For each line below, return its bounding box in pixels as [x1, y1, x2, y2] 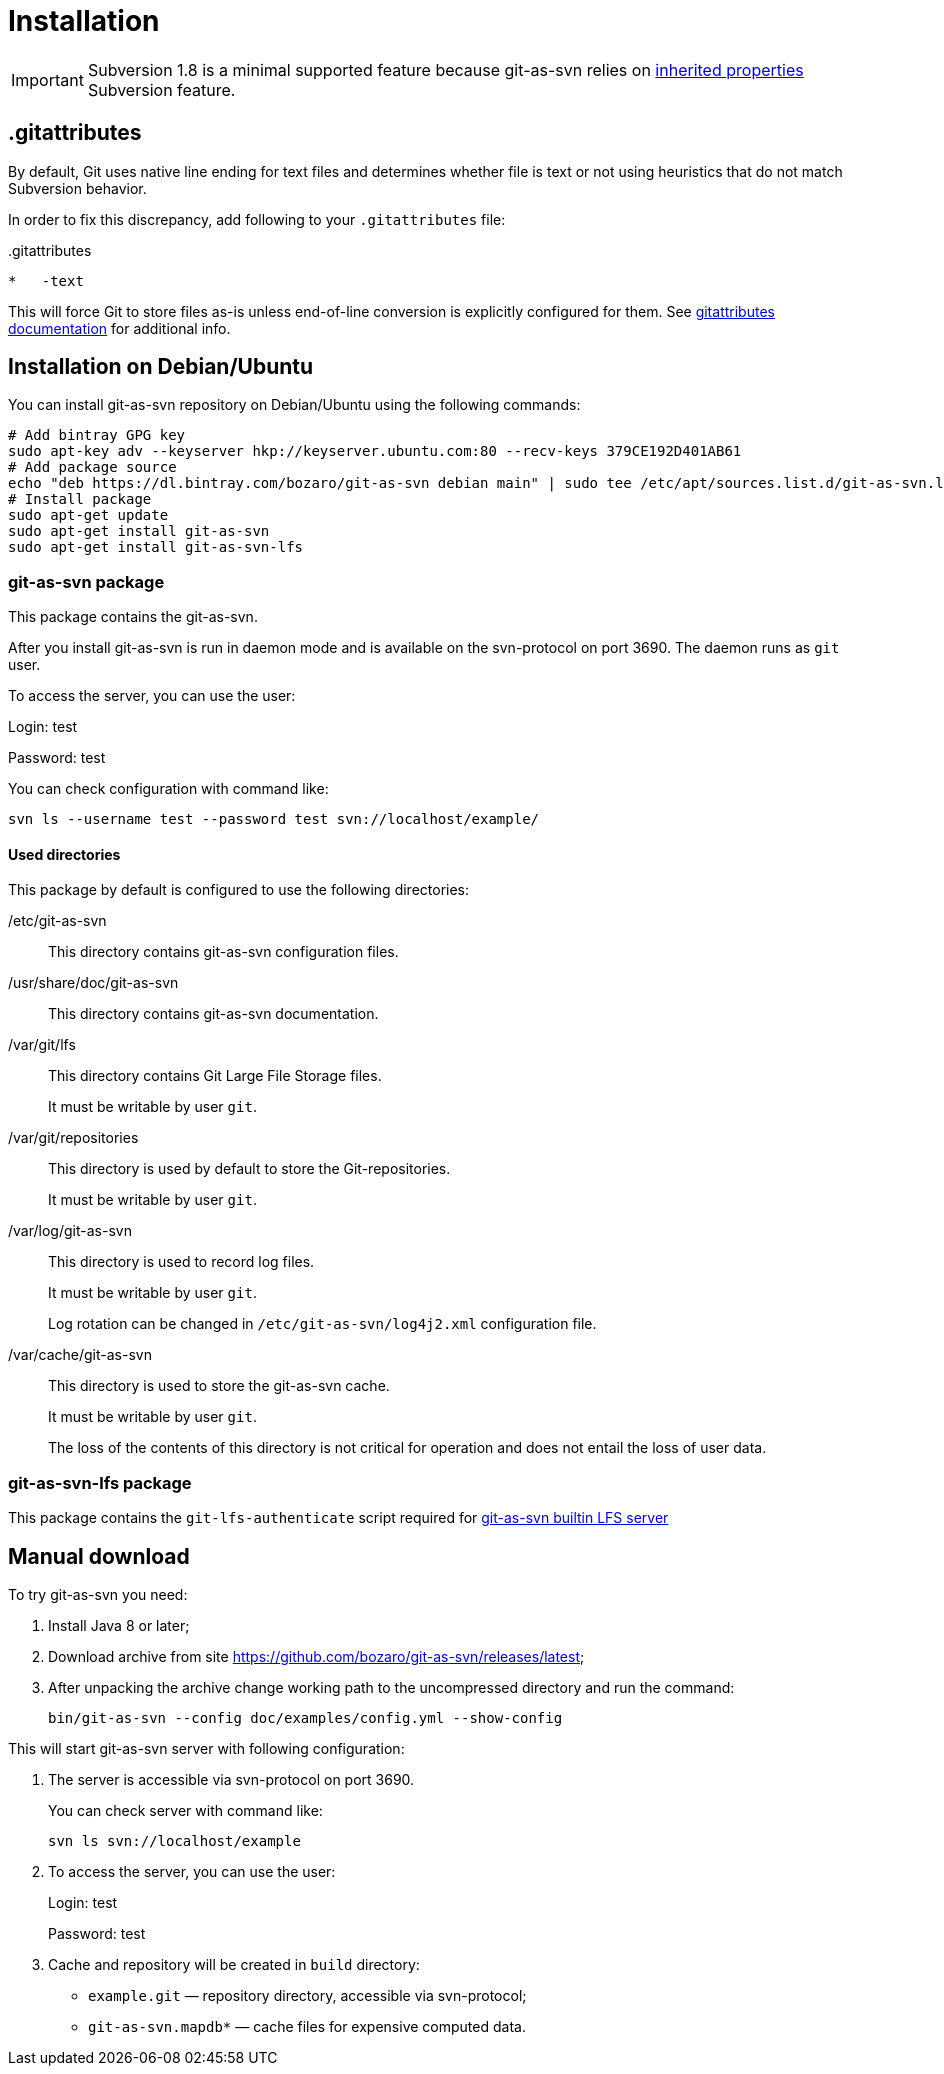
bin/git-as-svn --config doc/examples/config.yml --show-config [48, 1710, 563, 1726]
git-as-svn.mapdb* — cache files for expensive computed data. [88, 2018, 526, 2035]
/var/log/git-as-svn [8, 1222, 132, 1240]
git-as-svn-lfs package [8, 1472, 192, 1493]
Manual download [8, 1543, 190, 1569]
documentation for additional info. [8, 319, 231, 337]
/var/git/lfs [8, 1036, 76, 1054]
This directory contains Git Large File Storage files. [48, 1067, 382, 1085]
